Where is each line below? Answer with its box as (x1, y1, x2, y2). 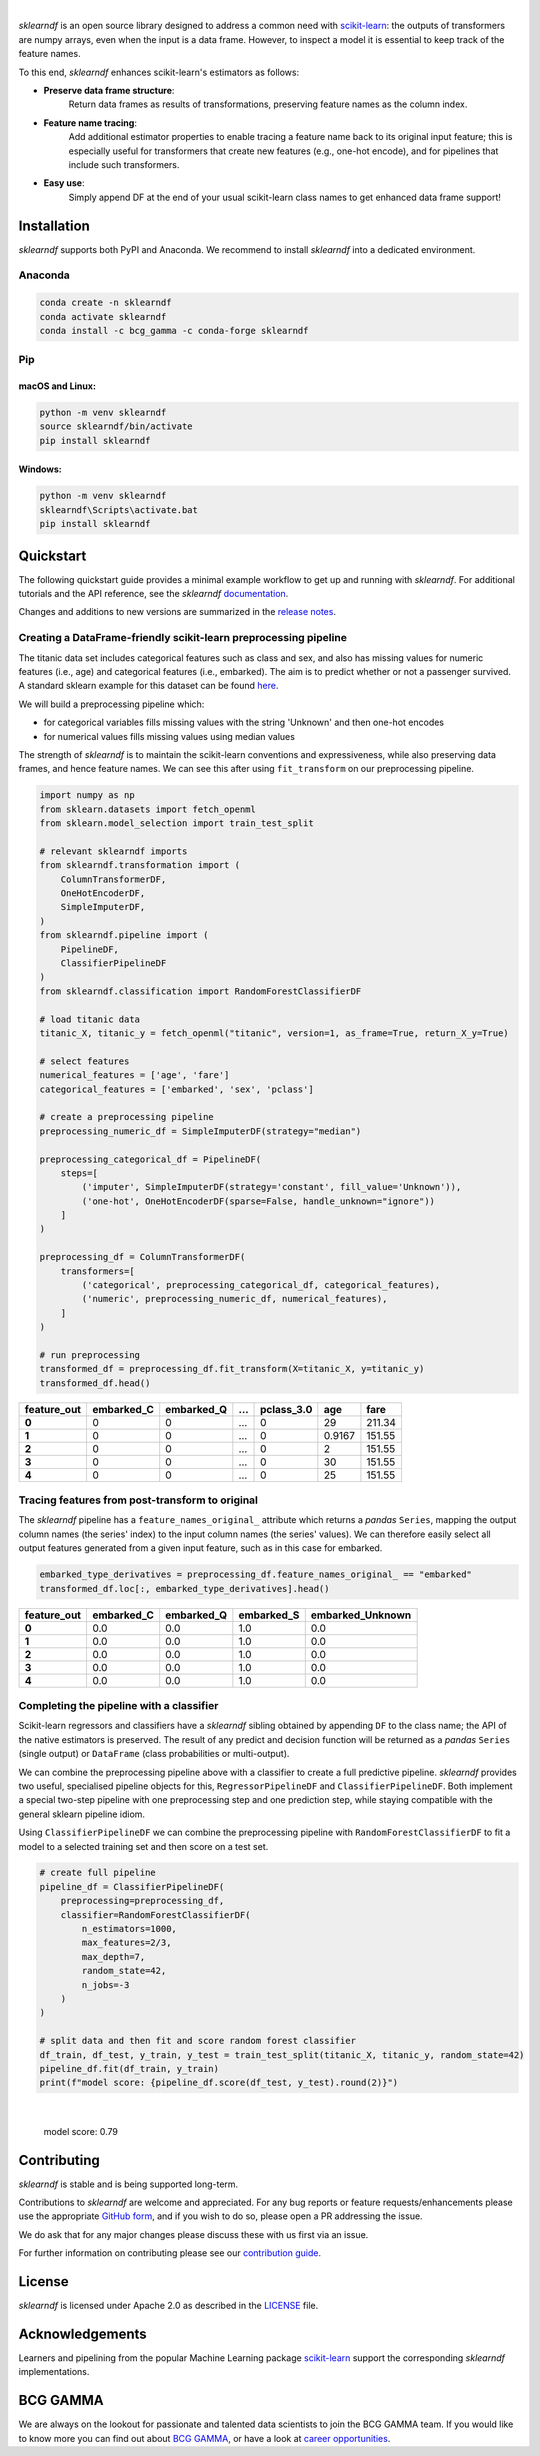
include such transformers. (68, 158, 180, 170)
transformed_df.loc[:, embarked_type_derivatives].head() (39, 1583, 330, 1594)
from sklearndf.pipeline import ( (39, 930, 209, 941)
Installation (18, 217, 90, 234)
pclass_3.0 (260, 1402, 313, 1416)
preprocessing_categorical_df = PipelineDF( (39, 1153, 262, 1165)
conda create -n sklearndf (39, 297, 172, 309)
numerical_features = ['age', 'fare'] (39, 1070, 230, 1081)
